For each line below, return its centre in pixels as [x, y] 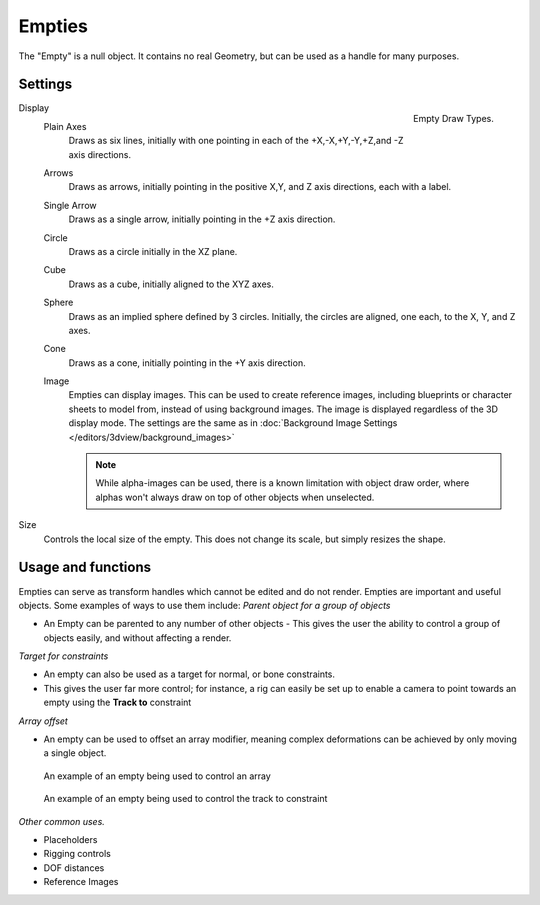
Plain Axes [65, 126]
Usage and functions [85, 567]
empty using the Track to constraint [117, 702]
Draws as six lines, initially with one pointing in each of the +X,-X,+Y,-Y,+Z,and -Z [236, 141]
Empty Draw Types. [453, 119]
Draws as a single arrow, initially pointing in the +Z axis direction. [202, 219]
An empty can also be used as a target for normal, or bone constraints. [189, 674]
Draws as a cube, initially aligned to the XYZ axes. [171, 284]
